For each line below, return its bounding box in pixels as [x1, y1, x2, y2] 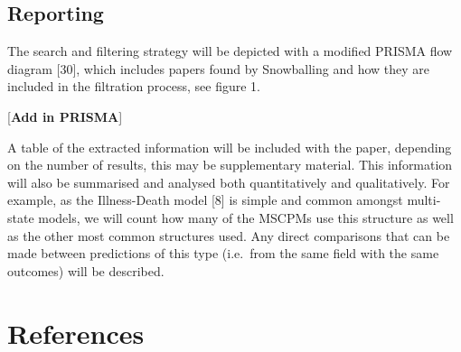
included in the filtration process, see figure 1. [7, 77, 260, 96]
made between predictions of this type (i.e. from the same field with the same [7, 244, 439, 263]
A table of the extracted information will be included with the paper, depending [7, 137, 452, 156]
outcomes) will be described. [7, 261, 165, 280]
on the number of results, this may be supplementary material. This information [7, 155, 453, 174]
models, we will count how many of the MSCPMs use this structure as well [38, 208, 454, 227]
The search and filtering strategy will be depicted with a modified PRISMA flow [7, 42, 453, 60]
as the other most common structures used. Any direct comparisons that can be [7, 226, 450, 245]
